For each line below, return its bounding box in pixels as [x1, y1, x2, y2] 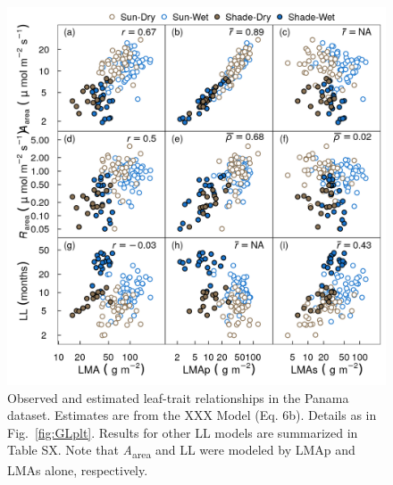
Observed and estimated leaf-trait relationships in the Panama [7, 388, 349, 407]
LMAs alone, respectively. [7, 460, 148, 479]
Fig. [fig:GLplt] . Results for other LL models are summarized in [7, 423, 358, 441]
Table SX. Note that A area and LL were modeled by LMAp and [7, 440, 355, 462]
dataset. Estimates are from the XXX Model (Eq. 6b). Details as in [7, 406, 377, 424]
